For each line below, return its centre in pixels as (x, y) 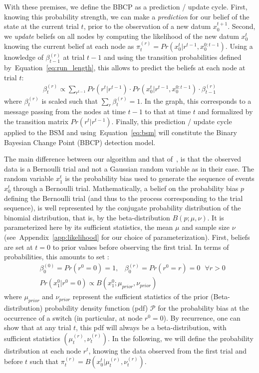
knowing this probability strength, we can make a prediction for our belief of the (127, 16)
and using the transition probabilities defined (172, 57)
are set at (18, 247)
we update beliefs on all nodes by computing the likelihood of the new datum (122, 36)
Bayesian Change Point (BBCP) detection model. (80, 142)
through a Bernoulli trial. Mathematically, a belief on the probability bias (126, 188)
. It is (216, 217)
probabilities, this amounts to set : (57, 257)
